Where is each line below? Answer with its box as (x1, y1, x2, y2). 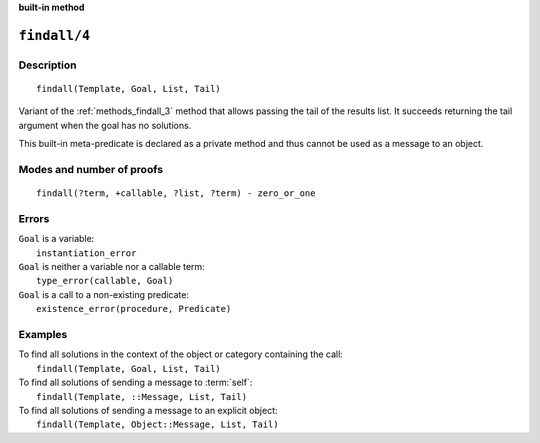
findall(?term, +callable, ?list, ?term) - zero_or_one (36, 188, 316, 199)
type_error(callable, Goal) (36, 275, 174, 287)
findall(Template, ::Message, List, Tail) (36, 391, 248, 402)
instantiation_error (36, 247, 137, 259)
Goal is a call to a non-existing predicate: (18, 288, 190, 300)
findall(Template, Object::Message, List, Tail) (36, 419, 279, 430)
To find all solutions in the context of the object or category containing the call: (18, 348, 344, 360)
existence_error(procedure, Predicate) (36, 303, 232, 315)
